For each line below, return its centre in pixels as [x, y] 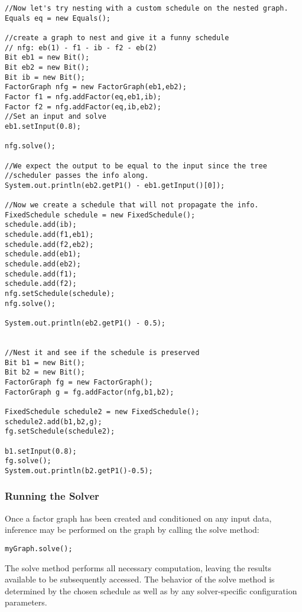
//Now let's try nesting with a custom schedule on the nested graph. [147, 8]
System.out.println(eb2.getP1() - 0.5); [85, 323]
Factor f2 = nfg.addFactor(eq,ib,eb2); [83, 107]
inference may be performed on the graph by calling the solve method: [132, 530]
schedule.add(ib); [41, 225]
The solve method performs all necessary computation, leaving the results [138, 567]
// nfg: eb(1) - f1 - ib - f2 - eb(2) [81, 48]
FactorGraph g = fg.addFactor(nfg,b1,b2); [90, 392]
